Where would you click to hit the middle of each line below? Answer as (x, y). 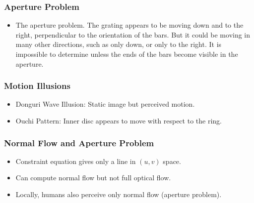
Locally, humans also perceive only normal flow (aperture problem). (119, 194)
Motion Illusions (37, 86)
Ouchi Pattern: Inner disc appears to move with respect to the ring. (119, 121)
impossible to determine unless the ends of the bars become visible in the (127, 54)
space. (172, 161)
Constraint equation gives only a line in (76, 161)
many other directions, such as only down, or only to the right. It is (119, 44)
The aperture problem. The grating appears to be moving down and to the (129, 25)
